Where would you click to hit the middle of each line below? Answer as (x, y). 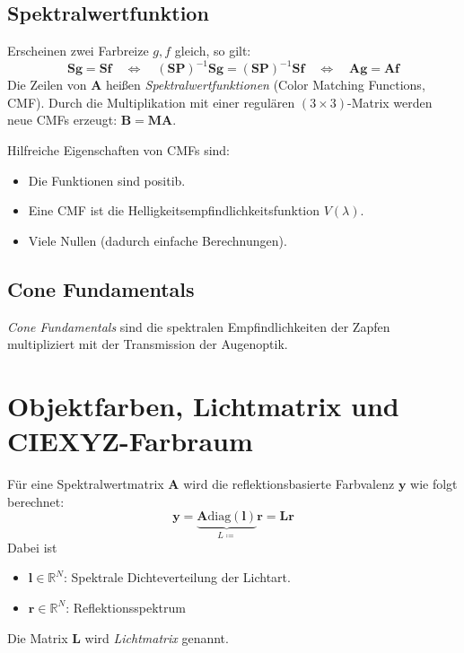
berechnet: (36, 501)
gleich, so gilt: (213, 51)
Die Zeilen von (47, 85)
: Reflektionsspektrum (126, 607)
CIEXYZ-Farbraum (130, 441)
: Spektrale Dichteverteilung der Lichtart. (177, 577)
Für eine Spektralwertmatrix (86, 484)
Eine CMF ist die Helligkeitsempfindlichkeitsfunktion (174, 210)
